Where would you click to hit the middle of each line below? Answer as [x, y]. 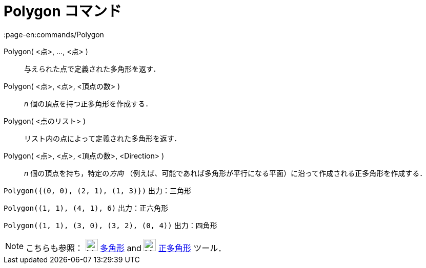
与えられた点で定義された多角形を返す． [92, 69]
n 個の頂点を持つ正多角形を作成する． [88, 103]
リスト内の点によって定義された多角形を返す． [103, 138]
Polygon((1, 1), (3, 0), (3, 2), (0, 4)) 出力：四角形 [110, 225]
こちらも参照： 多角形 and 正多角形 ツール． [126, 248]
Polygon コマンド [63, 11]
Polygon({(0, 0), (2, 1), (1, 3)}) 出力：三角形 [98, 190]
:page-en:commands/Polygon [54, 34]
